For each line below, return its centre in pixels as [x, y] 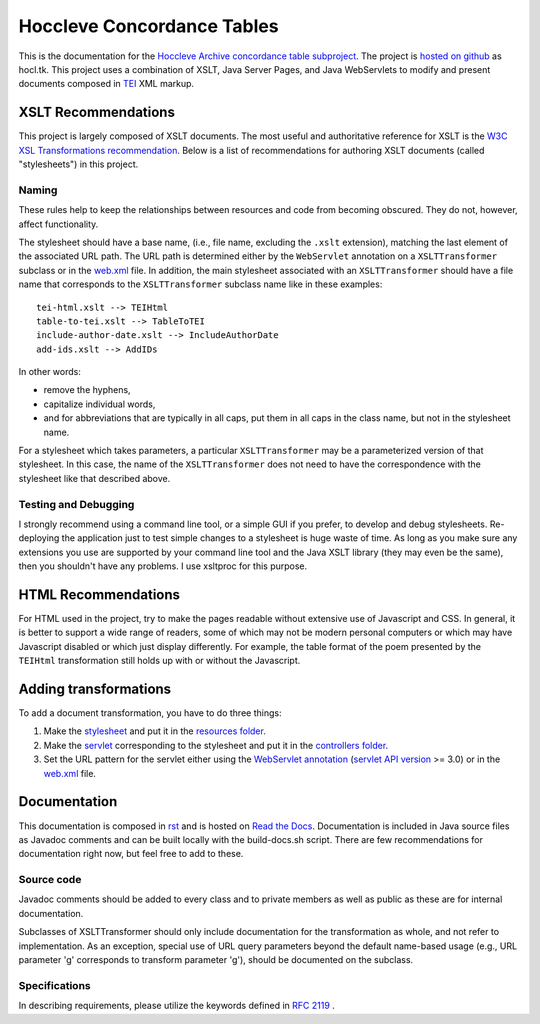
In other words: [50, 372]
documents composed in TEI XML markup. [106, 84]
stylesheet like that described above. [94, 478]
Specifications [54, 985]
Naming [38, 190]
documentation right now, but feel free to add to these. [131, 854]
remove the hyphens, [87, 390]
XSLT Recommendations [96, 112]
